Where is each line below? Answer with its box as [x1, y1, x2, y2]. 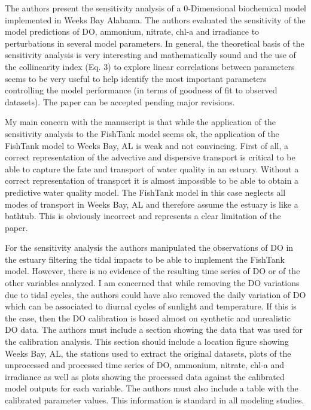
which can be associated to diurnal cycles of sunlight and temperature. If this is [5, 300, 297, 312]
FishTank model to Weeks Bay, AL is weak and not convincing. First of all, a [5, 139, 289, 151]
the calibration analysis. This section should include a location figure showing [5, 335, 289, 348]
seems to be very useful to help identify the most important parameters [5, 72, 267, 84]
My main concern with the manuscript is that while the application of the [5, 116, 276, 128]
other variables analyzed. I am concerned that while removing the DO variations [5, 277, 300, 289]
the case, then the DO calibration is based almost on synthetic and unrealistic [5, 311, 291, 324]
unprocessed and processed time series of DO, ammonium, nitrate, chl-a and [5, 359, 285, 371]
